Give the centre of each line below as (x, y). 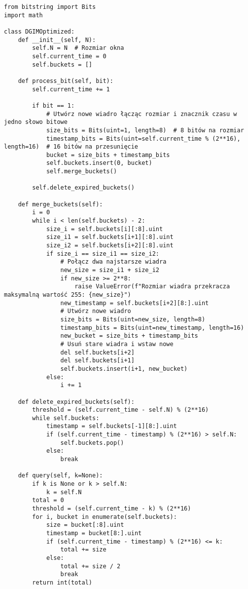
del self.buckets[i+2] (97, 352)
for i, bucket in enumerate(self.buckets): (105, 517)
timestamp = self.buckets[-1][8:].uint (111, 426)
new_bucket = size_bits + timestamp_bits (129, 336)
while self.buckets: (66, 418)
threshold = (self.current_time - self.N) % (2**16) (121, 410)
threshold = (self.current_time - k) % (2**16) (112, 509)
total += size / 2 (90, 566)
